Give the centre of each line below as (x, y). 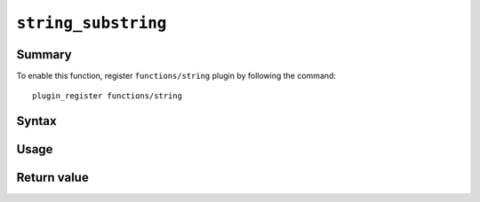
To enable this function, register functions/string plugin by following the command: (176, 76)
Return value (52, 178)
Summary (44, 54)
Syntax (36, 121)
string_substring (92, 23)
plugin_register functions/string (107, 96)
